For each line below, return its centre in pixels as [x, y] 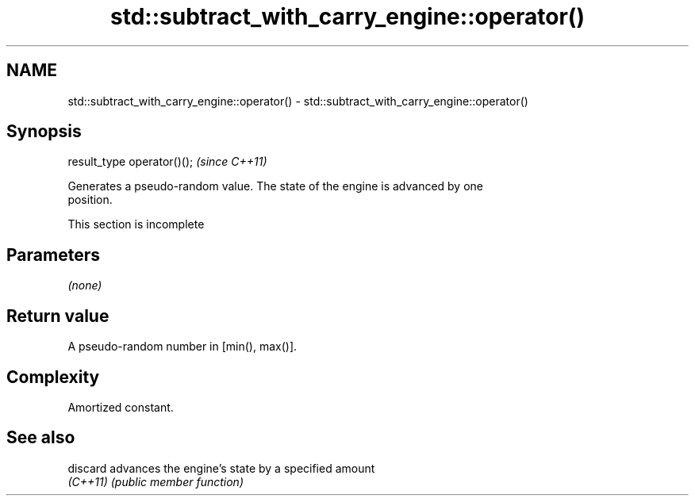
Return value [58, 316]
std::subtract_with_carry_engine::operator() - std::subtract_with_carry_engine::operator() [298, 101]
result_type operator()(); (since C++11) [167, 162]
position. [90, 200]
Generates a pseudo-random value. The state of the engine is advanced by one [276, 186]
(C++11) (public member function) [156, 481]
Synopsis [44, 132]
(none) [85, 285]
